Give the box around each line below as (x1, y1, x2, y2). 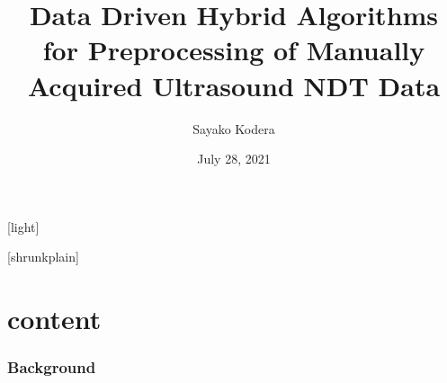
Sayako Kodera (192, 119, 275, 138)
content (7, 300, 102, 337)
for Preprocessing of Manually (42, 31, 425, 68)
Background (7, 356, 96, 379)
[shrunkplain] (7, 247, 79, 266)
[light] (7, 217, 40, 236)
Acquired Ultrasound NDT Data (27, 67, 441, 103)
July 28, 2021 (197, 149, 271, 168)
